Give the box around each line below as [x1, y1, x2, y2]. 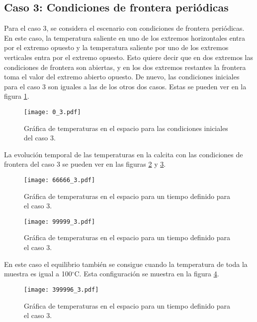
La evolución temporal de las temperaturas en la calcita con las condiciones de [4, 149, 243, 159]
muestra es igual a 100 [4, 268, 72, 279]
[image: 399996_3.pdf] [24, 286, 99, 293]
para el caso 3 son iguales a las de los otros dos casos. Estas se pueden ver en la [4, 81, 247, 91]
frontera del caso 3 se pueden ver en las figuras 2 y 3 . [4, 159, 166, 169]
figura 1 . [4, 91, 29, 101]
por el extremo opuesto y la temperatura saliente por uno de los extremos [4, 42, 229, 53]
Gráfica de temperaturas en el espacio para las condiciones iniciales [24, 123, 228, 133]
